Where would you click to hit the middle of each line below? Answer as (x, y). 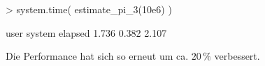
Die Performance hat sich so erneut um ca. (97, 56)
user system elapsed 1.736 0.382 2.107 (86, 32)
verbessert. (237, 56)
